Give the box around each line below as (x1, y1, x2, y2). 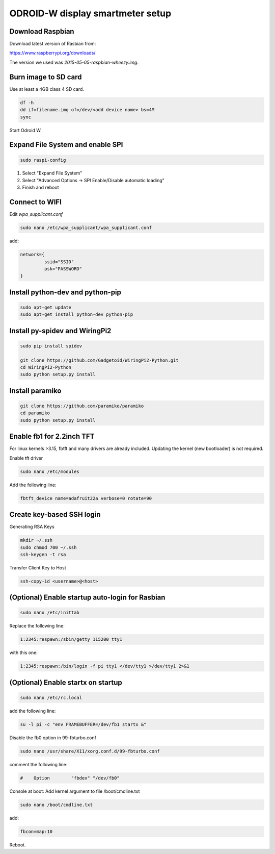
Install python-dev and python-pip (9, 288, 122, 296)
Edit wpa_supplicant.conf (9, 211, 63, 217)
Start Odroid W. (9, 127, 42, 133)
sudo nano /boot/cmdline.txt (20, 801, 93, 808)
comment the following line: (9, 761, 68, 767)
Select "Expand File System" (22, 170, 82, 176)
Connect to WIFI (9, 198, 62, 207)
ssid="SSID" (44, 259, 74, 265)
